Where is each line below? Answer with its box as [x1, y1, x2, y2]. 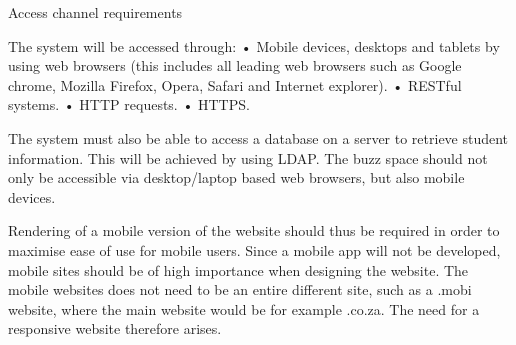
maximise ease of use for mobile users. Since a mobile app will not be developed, [8, 239, 501, 260]
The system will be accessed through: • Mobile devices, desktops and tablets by [8, 35, 500, 56]
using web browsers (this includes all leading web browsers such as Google [8, 55, 462, 76]
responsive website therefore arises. [8, 318, 222, 339]
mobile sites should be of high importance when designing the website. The [8, 259, 469, 280]
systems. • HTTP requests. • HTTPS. [8, 94, 250, 115]
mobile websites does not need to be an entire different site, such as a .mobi [8, 279, 472, 300]
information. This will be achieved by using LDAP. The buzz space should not [8, 147, 488, 168]
